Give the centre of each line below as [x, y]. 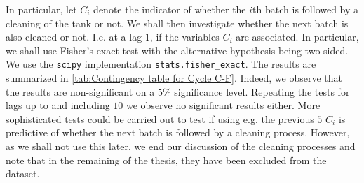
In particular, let [41, 9]
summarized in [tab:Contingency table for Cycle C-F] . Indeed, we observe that [174, 78]
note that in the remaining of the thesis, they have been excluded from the [166, 160]
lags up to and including [58, 105]
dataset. [23, 174]
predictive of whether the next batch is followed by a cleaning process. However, [178, 132]
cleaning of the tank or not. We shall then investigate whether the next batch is [177, 23]
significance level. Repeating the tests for [262, 91]
